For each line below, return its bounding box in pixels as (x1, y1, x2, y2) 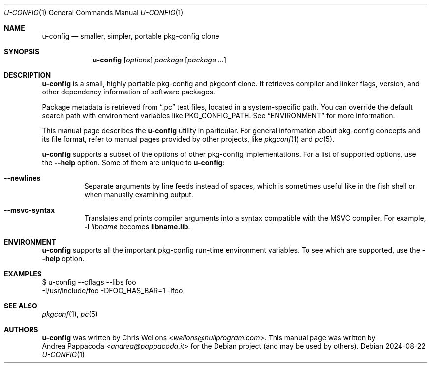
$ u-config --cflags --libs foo (42, 278, 136, 286)
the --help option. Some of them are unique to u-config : (42, 158, 225, 167)
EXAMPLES (4, 270, 42, 278)
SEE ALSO (4, 302, 37, 310)
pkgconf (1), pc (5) (42, 310, 98, 318)
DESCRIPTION (4, 71, 51, 79)
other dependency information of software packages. (42, 88, 215, 96)
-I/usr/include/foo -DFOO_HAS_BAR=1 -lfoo (42, 286, 183, 295)
